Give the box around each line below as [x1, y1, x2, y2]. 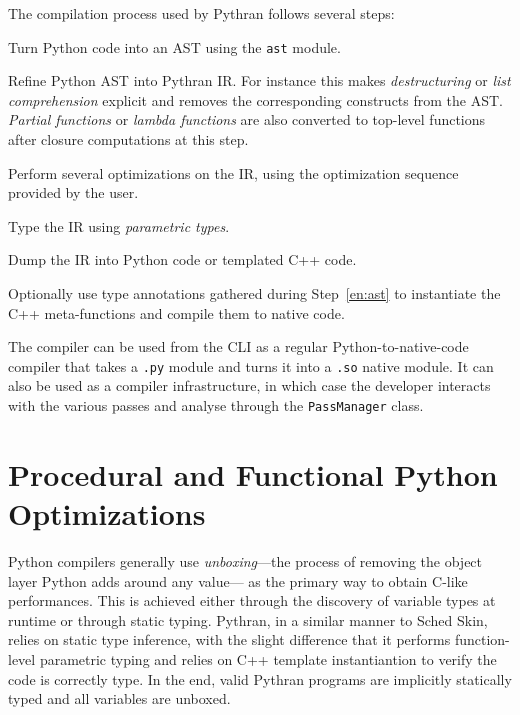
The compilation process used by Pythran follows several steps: [8, 3, 395, 23]
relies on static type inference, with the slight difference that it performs [8, 629, 451, 650]
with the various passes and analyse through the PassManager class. [8, 395, 424, 416]
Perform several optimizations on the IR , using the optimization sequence [8, 162, 459, 183]
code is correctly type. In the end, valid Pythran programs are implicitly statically [8, 668, 512, 689]
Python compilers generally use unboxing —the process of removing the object [8, 551, 483, 571]
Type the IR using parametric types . [8, 215, 230, 236]
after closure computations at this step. [8, 129, 249, 150]
